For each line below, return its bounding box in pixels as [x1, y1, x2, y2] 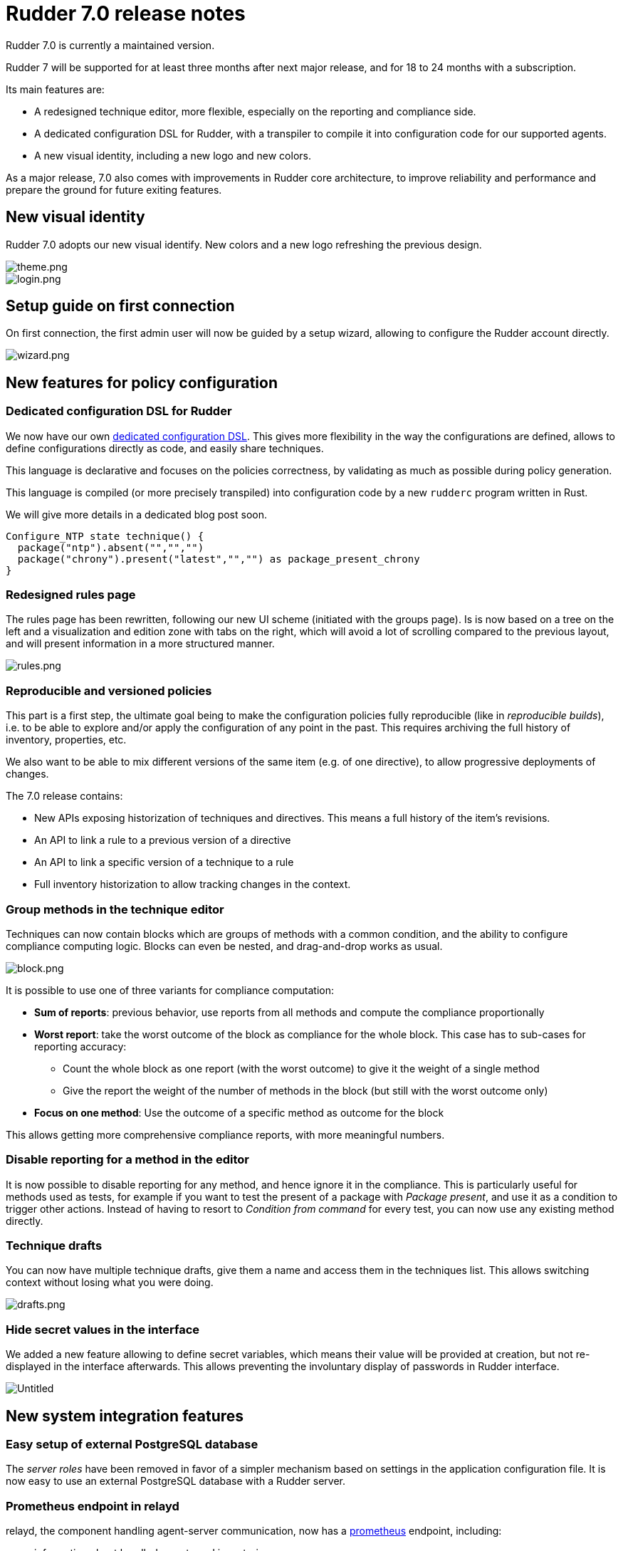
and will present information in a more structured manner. [6, 637, 275, 650]
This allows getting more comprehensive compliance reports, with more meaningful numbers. [6, 1128, 445, 1141]
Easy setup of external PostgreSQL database [6, 1437, 258, 1451]
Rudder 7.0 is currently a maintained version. [6, 38, 215, 51]
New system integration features [6, 1406, 244, 1425]
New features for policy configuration [6, 373, 278, 392]
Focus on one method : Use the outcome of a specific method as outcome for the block [34, 1106, 444, 1119]
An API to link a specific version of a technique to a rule [34, 856, 294, 869]
